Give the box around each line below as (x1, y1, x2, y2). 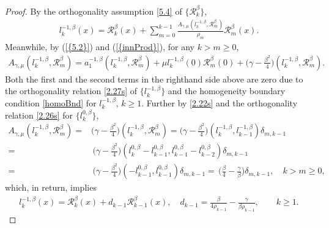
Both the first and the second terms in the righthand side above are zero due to (5, 72, 303, 85)
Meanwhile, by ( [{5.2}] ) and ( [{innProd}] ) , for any (5, 40, 194, 53)
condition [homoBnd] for (5, 97, 97, 109)
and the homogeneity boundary (168, 84, 286, 97)
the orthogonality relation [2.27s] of (5, 84, 138, 97)
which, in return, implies (5, 181, 97, 194)
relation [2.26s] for (5, 108, 73, 121)
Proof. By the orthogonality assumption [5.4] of (5, 4, 182, 17)
